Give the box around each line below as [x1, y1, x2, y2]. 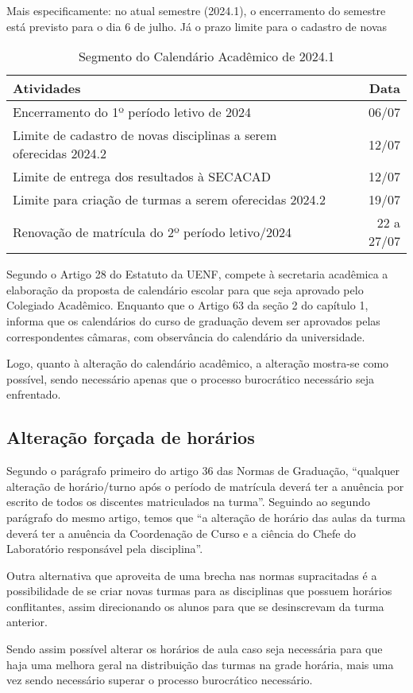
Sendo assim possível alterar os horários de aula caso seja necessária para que [6, 640, 383, 657]
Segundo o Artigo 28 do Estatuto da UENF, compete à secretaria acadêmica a [6, 266, 388, 282]
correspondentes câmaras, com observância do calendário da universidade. [6, 328, 365, 345]
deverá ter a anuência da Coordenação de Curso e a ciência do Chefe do [6, 524, 357, 541]
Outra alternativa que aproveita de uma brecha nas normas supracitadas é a [6, 566, 377, 583]
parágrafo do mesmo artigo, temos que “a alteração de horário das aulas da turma [6, 508, 406, 525]
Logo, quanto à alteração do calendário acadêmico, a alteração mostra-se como [6, 355, 389, 372]
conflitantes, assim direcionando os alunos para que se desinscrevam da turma [6, 598, 384, 614]
